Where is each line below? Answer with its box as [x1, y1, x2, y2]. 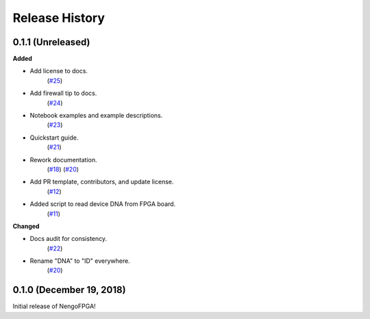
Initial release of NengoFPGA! [12, 302, 96, 311]
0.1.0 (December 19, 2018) [12, 284, 126, 296]
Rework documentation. [29, 155, 97, 164]
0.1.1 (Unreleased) [12, 36, 90, 48]
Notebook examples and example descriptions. [29, 112, 163, 120]
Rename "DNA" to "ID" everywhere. [29, 257, 130, 265]
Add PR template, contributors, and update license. [29, 178, 174, 186]
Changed [12, 222, 40, 230]
